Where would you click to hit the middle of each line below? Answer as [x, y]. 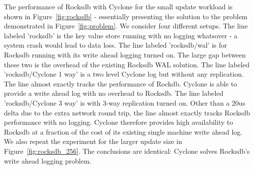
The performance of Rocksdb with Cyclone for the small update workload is [118, 6]
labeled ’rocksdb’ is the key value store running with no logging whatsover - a [121, 35]
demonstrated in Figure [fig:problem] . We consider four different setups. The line [126, 26]
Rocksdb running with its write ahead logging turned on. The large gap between [125, 54]
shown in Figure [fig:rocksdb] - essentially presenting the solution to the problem [126, 16]
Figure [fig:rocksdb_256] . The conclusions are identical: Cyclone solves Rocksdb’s [127, 151]
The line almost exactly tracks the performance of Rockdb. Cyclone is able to [121, 83]
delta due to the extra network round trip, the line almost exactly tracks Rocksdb [127, 112]
